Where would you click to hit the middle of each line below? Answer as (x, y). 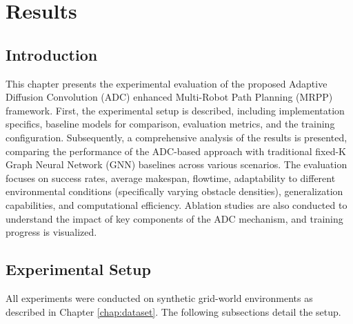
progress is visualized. (51, 232)
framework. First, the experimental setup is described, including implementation (175, 110)
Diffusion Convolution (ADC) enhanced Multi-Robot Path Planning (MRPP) (169, 97)
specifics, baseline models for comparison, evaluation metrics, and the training (170, 124)
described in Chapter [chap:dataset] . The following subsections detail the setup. (173, 311)
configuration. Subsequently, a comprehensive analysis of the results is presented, (176, 137)
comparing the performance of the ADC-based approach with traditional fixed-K (176, 151)
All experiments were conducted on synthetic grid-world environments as (159, 297)
